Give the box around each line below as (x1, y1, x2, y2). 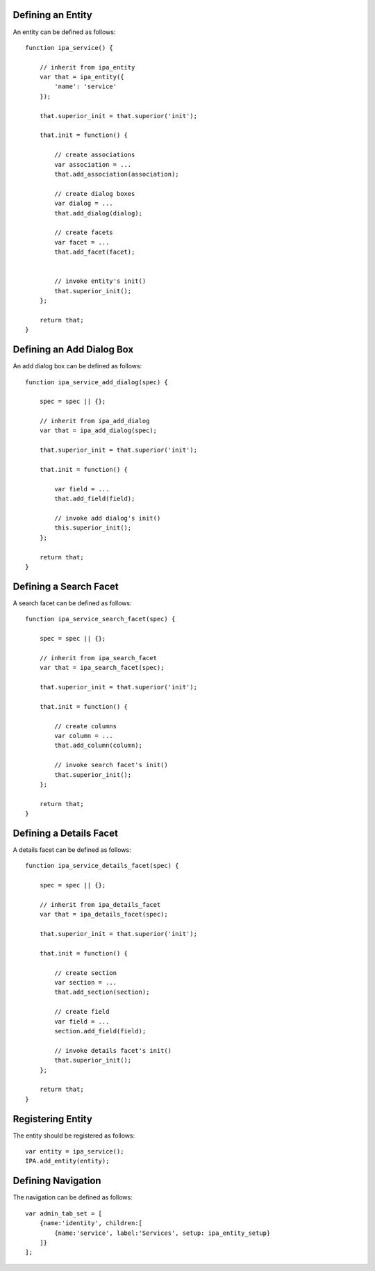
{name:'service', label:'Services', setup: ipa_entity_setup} (54, 1229, 271, 1237)
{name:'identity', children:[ (39, 1220, 142, 1227)
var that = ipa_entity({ (39, 73, 124, 81)
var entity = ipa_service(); (25, 1147, 124, 1156)
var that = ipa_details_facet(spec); (39, 910, 168, 919)
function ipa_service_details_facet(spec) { (25, 862, 180, 870)
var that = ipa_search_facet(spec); (39, 664, 165, 672)
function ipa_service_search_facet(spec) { (25, 615, 176, 623)
